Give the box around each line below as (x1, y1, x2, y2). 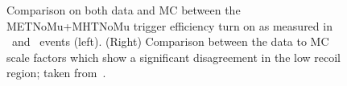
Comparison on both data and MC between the (6, 2, 241, 18)
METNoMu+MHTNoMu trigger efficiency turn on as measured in (6, 17, 333, 34)
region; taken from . (6, 64, 106, 81)
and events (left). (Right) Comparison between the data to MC (11, 33, 329, 50)
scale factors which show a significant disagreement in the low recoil (6, 48, 341, 65)
